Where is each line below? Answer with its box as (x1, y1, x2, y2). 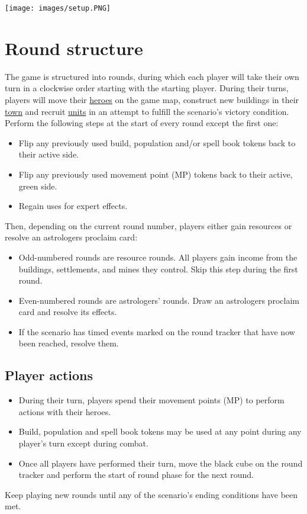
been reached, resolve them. (18, 337, 119, 349)
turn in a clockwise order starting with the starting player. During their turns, (5, 82, 289, 94)
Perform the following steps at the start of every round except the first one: (5, 117, 279, 129)
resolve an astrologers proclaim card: (5, 231, 138, 243)
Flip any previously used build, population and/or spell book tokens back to (18, 136, 296, 149)
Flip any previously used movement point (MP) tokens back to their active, (18, 168, 293, 180)
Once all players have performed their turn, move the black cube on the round (18, 457, 303, 469)
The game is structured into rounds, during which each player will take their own (5, 70, 299, 82)
